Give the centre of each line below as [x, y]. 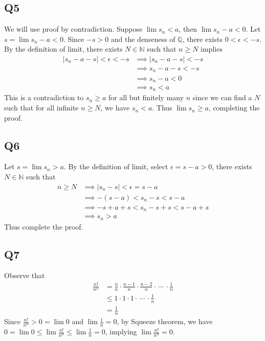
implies [212, 49]
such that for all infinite [41, 108]
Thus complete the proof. [44, 226]
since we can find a [222, 97]
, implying [121, 332]
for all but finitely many [146, 97]
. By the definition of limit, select [116, 166]
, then [188, 29]
